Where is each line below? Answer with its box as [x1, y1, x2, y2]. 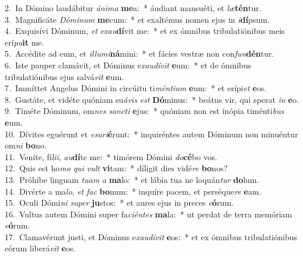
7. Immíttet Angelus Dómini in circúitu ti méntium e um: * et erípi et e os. [5, 82, 267, 94]
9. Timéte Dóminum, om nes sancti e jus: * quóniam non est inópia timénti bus [5, 105, 284, 117]
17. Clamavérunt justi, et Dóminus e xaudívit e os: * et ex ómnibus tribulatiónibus [5, 230, 298, 243]
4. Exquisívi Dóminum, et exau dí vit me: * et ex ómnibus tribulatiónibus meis [5, 25, 285, 37]
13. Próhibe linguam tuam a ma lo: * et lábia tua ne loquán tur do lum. [5, 173, 259, 185]
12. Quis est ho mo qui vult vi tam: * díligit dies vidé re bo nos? [5, 162, 228, 174]
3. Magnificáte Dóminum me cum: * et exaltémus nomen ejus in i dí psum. [5, 13, 270, 25]
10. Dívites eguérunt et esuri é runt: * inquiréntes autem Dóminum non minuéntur [5, 127, 298, 140]
